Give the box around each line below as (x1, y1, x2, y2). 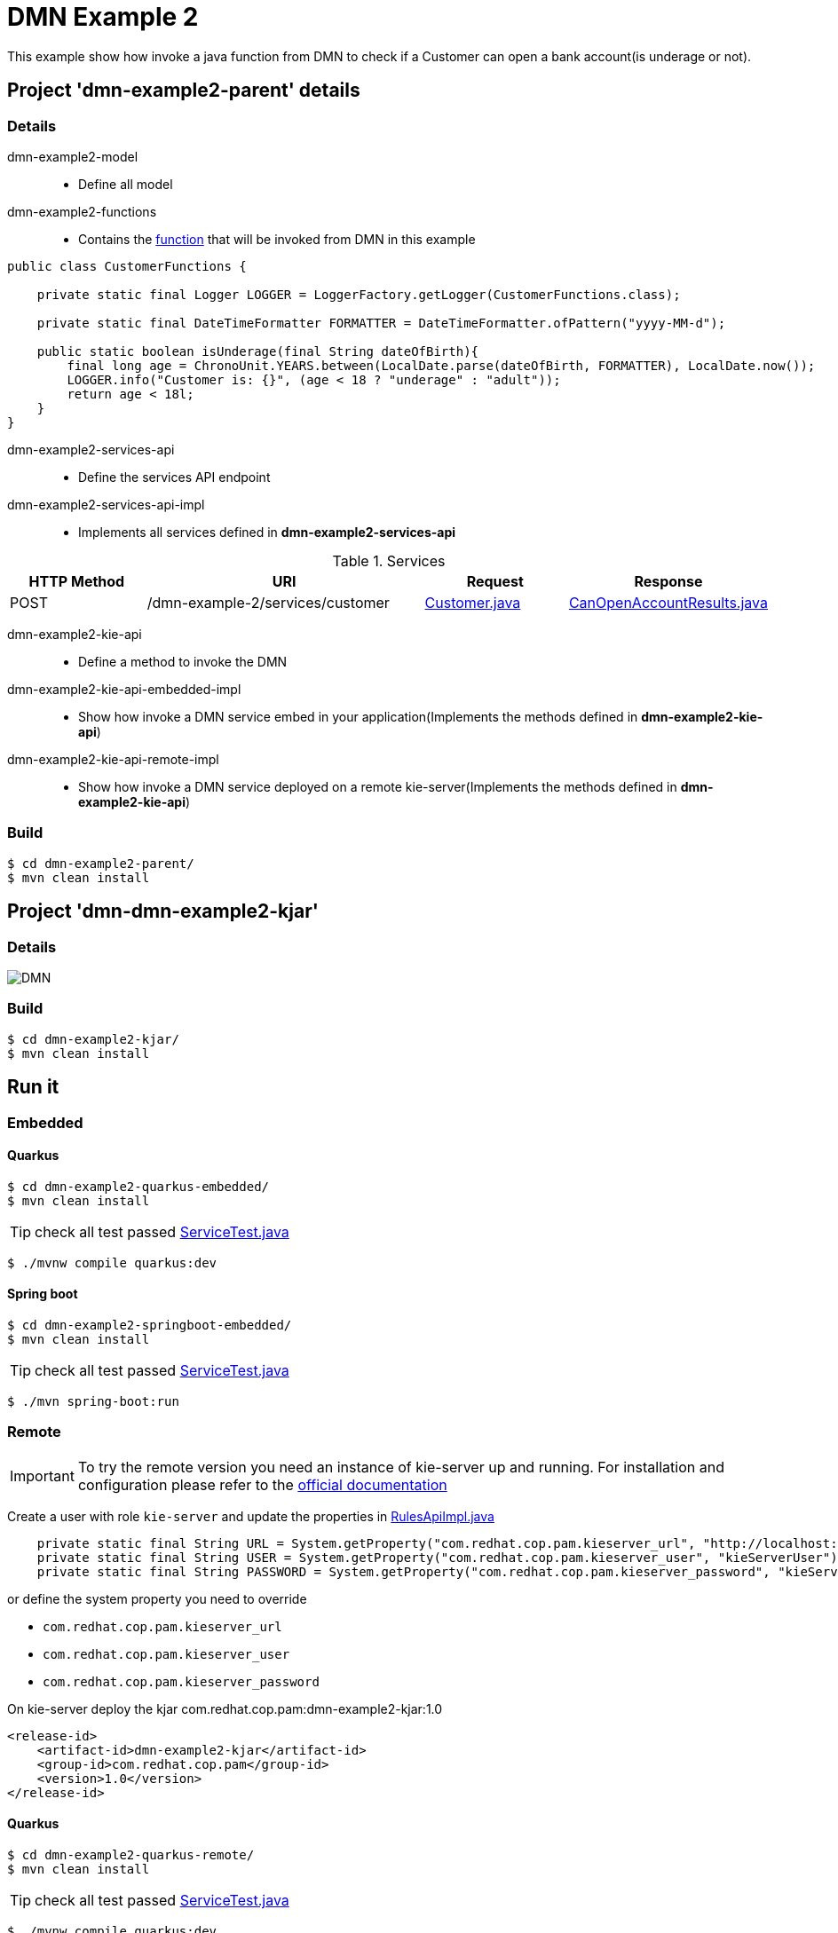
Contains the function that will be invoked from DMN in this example (78, 231, 476, 247)
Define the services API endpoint (78, 469, 271, 485)
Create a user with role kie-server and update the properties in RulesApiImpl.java (7, 1508, 494, 1524)
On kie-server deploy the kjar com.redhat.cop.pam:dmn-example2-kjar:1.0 (7, 1700, 443, 1716)
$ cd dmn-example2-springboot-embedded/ (7, 1317, 292, 1332)
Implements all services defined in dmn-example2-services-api (78, 524, 456, 540)
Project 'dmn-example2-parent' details (7, 79, 360, 102)
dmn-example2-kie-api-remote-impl (7, 751, 219, 767)
